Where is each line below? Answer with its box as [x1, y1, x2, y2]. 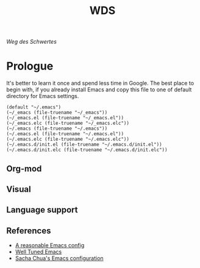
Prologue [6, 59, 54, 73]
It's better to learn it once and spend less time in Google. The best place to [6, 80, 194, 87]
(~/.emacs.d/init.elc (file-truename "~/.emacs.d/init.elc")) [6, 147, 168, 153]
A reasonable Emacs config [15, 242, 85, 249]
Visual [6, 184, 32, 194]
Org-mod [6, 163, 42, 174]
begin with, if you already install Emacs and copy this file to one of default [6, 86, 192, 93]
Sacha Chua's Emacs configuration [15, 255, 104, 262]
